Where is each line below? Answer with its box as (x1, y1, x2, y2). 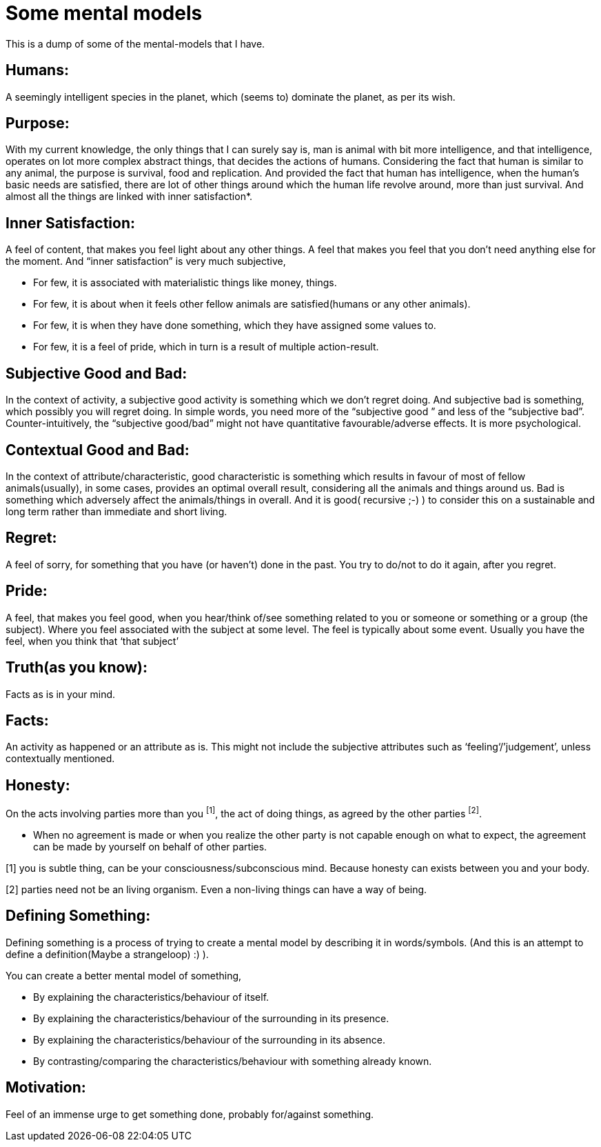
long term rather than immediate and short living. (6, 505, 227, 517)
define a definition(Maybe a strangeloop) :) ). (6, 948, 209, 960)
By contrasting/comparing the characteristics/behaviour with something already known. (33, 1055, 432, 1067)
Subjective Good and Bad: (6, 364, 187, 382)
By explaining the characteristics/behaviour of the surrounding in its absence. (33, 1033, 385, 1046)
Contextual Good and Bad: (6, 441, 190, 459)
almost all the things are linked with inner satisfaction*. (6, 190, 253, 203)
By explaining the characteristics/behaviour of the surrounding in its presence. (33, 1012, 389, 1024)
